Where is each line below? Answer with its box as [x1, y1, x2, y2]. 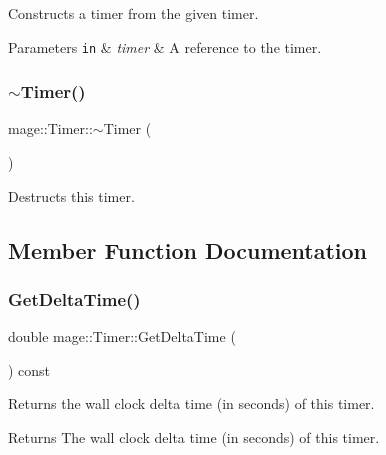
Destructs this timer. [8, 185, 135, 206]
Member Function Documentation [8, 234, 368, 265]
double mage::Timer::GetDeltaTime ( [8, 326, 236, 347]
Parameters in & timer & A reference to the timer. [8, 36, 322, 57]
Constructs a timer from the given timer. [8, 3, 259, 23]
